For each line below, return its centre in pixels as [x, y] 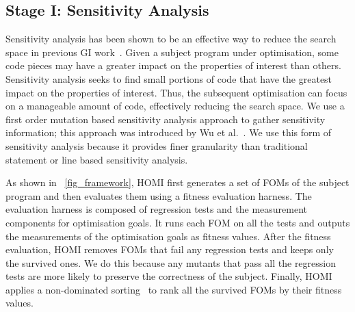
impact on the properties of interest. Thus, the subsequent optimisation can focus [176, 92]
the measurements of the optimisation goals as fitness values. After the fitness [168, 236]
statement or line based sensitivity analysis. [97, 159]
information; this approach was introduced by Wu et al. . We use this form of [169, 132]
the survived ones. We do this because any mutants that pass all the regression [171, 262]
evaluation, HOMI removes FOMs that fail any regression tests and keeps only [170, 249]
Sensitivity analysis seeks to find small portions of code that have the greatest [169, 78]
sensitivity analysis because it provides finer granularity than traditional [157, 145]
